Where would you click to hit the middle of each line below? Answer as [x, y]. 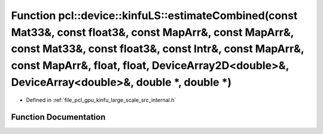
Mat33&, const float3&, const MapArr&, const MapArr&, [153, 32]
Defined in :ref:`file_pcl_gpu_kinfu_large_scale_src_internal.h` [101, 100]
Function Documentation [58, 117]
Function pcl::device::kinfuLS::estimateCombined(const [154, 15]
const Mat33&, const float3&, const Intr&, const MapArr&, [158, 49]
